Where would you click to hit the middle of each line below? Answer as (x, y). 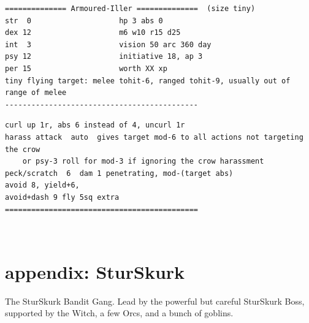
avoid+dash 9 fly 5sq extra (62, 197)
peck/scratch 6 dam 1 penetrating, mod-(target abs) (119, 173)
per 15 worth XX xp (86, 68)
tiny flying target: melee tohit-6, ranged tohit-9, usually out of (148, 81)
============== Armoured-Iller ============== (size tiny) (130, 9)
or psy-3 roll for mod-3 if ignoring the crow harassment (143, 161)
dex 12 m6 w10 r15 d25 (93, 33)
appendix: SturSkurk (95, 271)
